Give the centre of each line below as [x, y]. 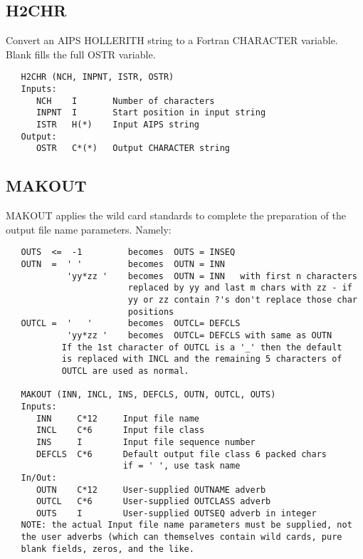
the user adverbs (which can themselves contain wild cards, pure [181, 537]
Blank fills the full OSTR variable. [81, 54]
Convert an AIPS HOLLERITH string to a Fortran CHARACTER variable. [172, 40]
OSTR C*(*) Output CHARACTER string [133, 148]
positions [151, 312]
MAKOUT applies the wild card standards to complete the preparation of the [176, 215]
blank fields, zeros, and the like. [107, 549]
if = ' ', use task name [181, 466]
